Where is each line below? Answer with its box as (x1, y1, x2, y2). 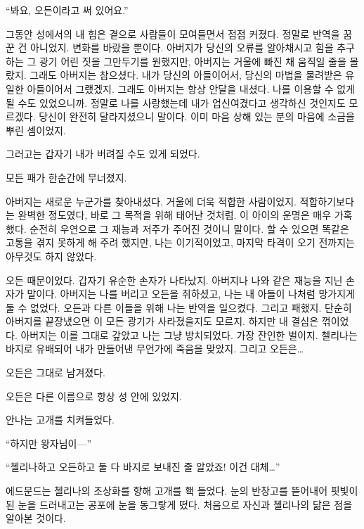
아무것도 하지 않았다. (6, 248, 97, 263)
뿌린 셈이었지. (6, 122, 66, 137)
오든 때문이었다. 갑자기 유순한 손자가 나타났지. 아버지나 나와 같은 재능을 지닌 (6, 272, 343, 287)
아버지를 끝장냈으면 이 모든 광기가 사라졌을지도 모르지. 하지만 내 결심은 (6, 314, 319, 329)
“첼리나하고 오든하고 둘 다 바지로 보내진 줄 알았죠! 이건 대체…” (6, 459, 280, 474)
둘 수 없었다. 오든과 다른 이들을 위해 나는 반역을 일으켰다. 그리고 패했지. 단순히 (6, 300, 352, 314)
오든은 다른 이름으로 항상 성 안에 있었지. (6, 388, 182, 403)
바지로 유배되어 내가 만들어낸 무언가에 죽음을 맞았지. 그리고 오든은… (6, 341, 304, 356)
